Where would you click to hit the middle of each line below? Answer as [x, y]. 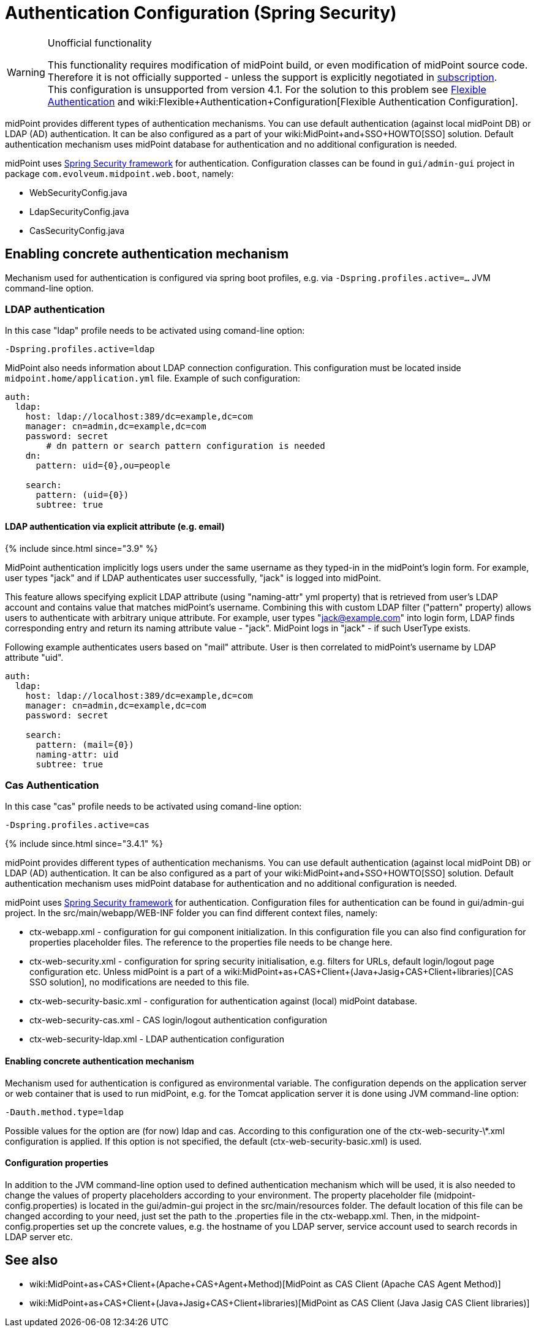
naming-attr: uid [77, 754]
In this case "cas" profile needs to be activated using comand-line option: [153, 807]
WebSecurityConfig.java [78, 192]
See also [32, 1260]
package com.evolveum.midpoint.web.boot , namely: [119, 173]
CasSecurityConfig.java [77, 230]
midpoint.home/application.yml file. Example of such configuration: [153, 378]
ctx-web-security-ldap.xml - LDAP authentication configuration [157, 1039]
